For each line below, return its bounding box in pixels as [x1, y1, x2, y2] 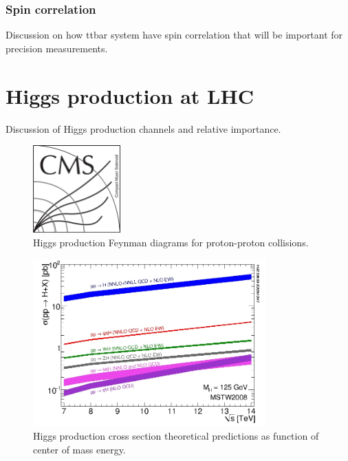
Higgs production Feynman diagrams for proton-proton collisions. [33, 235, 309, 249]
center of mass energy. [33, 442, 126, 456]
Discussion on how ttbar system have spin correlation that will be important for [6, 28, 343, 42]
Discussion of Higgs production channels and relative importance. [6, 121, 281, 136]
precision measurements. [6, 41, 108, 55]
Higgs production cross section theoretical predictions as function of [33, 429, 319, 443]
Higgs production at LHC [6, 81, 254, 109]
